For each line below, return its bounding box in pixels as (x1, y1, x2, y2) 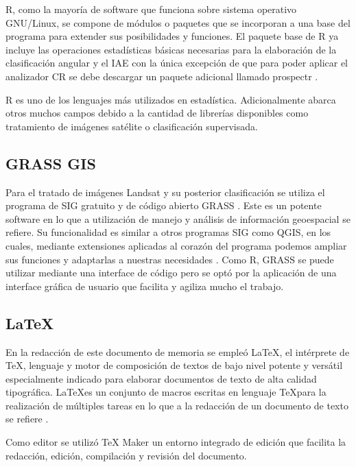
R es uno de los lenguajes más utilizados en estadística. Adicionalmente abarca (5, 92, 336, 106)
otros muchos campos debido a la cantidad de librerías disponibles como (5, 106, 309, 120)
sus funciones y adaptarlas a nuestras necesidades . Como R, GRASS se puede (5, 252, 334, 266)
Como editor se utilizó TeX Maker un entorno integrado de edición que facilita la (5, 435, 346, 449)
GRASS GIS (5, 152, 96, 173)
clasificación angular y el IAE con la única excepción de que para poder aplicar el (5, 56, 348, 70)
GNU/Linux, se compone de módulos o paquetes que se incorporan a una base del (5, 15, 351, 29)
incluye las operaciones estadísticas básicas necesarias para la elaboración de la (5, 42, 337, 56)
